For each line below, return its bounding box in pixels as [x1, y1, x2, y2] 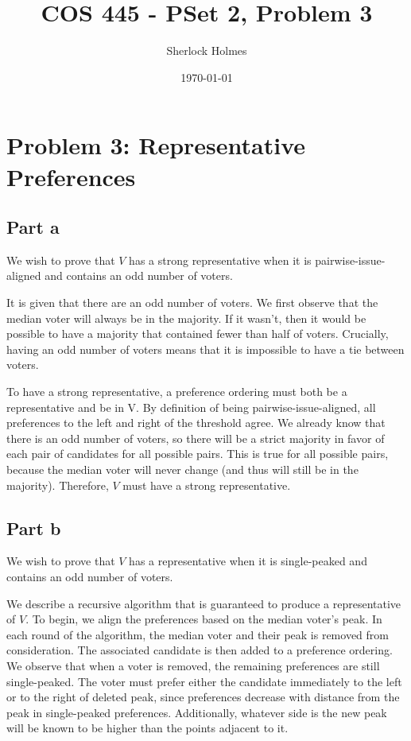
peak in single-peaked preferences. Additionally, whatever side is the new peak [6, 704, 387, 720]
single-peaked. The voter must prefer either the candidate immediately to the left [6, 673, 402, 689]
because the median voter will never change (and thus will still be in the [6, 461, 359, 478]
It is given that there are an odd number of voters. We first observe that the [6, 294, 378, 311]
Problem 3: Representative [6, 129, 306, 161]
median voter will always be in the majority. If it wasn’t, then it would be [6, 309, 366, 326]
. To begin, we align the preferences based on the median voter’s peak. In [25, 611, 382, 627]
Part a [6, 215, 60, 239]
